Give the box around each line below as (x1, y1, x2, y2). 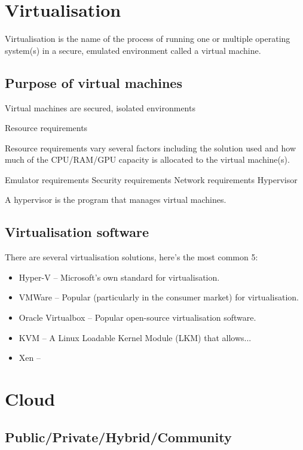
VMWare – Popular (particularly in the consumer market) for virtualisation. (19, 291, 299, 303)
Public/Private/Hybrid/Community (5, 427, 232, 446)
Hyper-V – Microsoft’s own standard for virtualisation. (19, 270, 220, 283)
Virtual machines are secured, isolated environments (5, 101, 195, 114)
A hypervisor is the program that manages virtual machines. (5, 193, 227, 206)
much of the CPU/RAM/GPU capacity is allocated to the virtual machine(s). (5, 153, 290, 166)
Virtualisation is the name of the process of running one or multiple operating (5, 32, 290, 45)
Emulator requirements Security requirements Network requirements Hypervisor (5, 173, 298, 186)
